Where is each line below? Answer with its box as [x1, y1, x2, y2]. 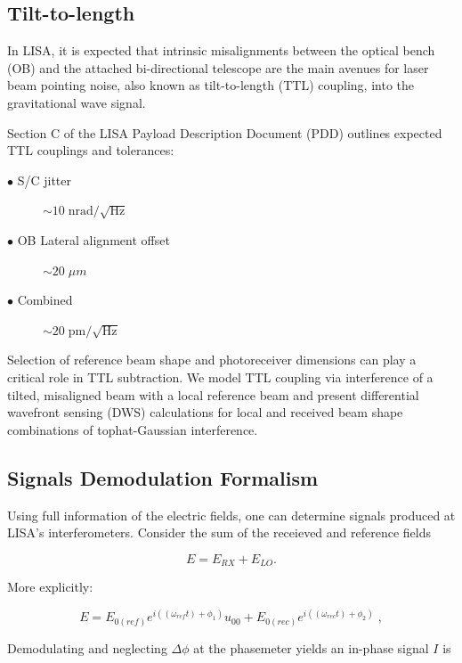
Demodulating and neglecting [7, 638, 167, 657]
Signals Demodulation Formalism [7, 463, 319, 491]
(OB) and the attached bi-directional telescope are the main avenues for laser [7, 58, 429, 77]
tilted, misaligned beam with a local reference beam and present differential [7, 385, 419, 404]
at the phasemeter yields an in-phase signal [193, 638, 429, 657]
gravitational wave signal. [7, 93, 146, 111]
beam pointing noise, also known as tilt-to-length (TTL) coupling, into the [7, 76, 415, 94]
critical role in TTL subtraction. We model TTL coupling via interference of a [7, 367, 434, 386]
